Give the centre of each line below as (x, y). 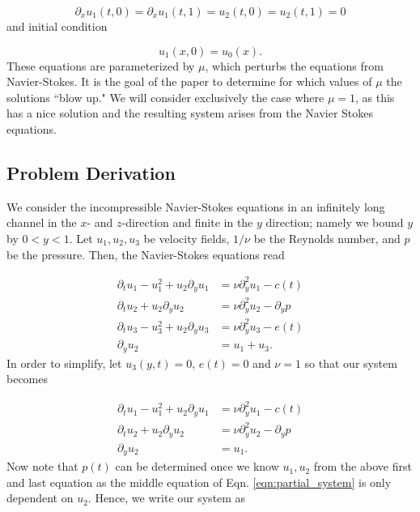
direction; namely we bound (335, 222)
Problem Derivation (91, 172)
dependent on (40, 498)
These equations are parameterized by (101, 65)
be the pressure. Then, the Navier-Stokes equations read (146, 254)
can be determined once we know (197, 466)
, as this (375, 97)
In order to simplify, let (64, 363)
